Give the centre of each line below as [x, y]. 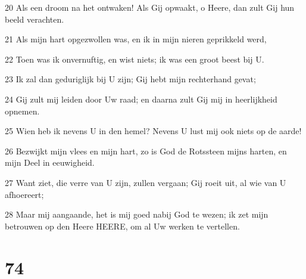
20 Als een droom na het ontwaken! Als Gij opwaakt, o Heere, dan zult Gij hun [150, 7]
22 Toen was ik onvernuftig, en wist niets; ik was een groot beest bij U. [135, 59]
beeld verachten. [35, 19]
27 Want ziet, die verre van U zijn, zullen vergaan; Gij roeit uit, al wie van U [146, 182]
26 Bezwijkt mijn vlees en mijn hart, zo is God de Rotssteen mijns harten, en [146, 151]
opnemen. [22, 111]
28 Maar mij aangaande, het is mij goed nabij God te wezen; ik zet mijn [137, 214]
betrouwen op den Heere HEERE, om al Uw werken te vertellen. [122, 226]
